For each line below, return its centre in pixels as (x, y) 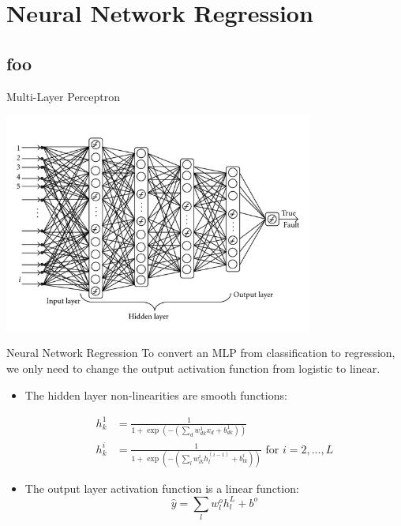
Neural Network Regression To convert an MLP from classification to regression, (201, 353)
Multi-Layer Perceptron (64, 96)
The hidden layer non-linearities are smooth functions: (156, 394)
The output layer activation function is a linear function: (162, 488)
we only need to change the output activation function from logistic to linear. (193, 368)
